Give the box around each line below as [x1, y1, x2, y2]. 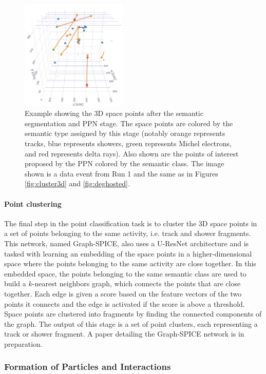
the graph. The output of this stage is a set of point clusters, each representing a [4, 318, 258, 329]
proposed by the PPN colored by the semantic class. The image [25, 158, 224, 169]
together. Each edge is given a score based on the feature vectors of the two [4, 288, 242, 299]
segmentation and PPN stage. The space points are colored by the [25, 117, 233, 128]
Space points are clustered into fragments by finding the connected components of [4, 308, 262, 319]
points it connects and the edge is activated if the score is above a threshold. [4, 298, 245, 309]
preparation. [4, 338, 43, 349]
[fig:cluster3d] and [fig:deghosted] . [25, 178, 130, 189]
